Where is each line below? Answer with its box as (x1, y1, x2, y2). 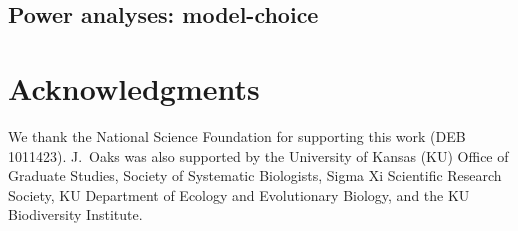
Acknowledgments (8, 67, 260, 108)
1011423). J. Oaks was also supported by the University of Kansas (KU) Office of (8, 145, 509, 166)
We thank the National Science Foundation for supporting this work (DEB (8, 125, 466, 146)
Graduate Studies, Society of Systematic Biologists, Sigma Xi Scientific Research (8, 165, 502, 186)
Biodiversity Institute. (8, 204, 143, 225)
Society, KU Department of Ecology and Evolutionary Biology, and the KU (8, 184, 470, 205)
